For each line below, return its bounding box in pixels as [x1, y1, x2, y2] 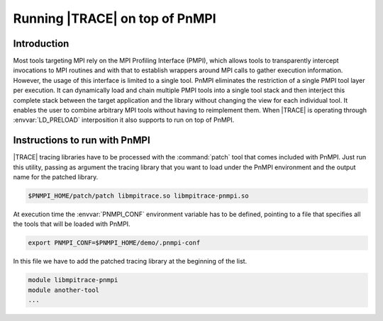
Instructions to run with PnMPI [13, 135, 150, 147]
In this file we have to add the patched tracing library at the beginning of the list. [13, 257, 248, 266]
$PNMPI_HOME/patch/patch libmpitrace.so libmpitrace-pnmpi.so [28, 192, 249, 200]
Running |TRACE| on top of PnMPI [13, 11, 216, 26]
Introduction [13, 38, 70, 50]
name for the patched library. [13, 173, 99, 181]
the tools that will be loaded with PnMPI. [13, 220, 131, 228]
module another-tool [28, 286, 99, 294]
